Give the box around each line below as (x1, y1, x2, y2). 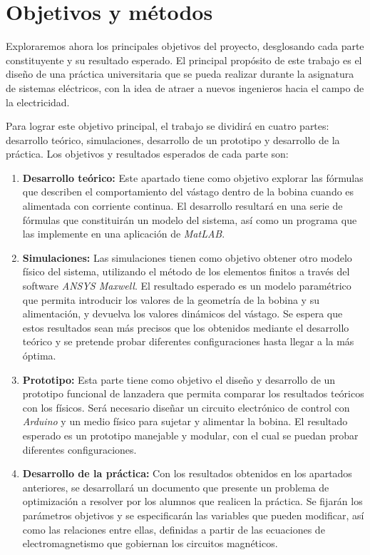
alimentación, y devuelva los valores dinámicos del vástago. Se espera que (22, 306, 343, 321)
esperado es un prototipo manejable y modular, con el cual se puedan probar (22, 427, 359, 442)
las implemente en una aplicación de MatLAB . (22, 226, 225, 241)
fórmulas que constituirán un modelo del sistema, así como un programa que (22, 212, 357, 227)
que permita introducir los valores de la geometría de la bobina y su (22, 292, 319, 307)
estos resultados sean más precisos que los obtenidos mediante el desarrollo (22, 320, 349, 335)
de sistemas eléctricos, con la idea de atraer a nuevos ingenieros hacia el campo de (6, 80, 364, 95)
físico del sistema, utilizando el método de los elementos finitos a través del (22, 264, 350, 279)
